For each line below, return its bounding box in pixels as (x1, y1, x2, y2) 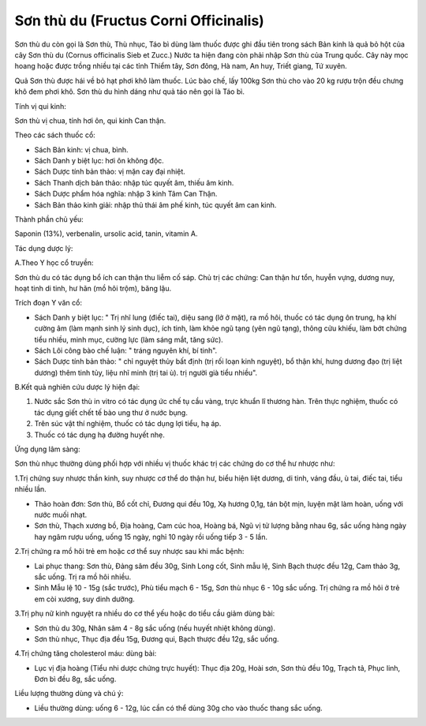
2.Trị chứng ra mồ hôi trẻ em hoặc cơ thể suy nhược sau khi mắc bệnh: (14, 547, 245, 556)
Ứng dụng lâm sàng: (14, 444, 80, 454)
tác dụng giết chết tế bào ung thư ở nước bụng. (34, 407, 189, 417)
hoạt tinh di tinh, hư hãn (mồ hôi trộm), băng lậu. (14, 283, 172, 293)
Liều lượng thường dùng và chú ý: (14, 689, 124, 698)
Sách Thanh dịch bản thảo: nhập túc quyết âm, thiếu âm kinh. (34, 178, 234, 187)
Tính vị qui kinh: (14, 101, 66, 110)
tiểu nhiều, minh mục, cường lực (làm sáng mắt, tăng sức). (34, 335, 224, 344)
